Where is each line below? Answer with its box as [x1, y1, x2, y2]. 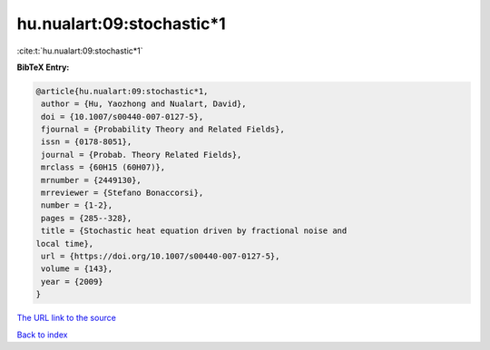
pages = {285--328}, [41, 213, 132, 223]
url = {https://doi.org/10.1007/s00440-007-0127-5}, [41, 251, 280, 261]
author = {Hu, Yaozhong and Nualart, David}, [41, 99, 247, 109]
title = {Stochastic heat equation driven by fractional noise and [41, 226, 348, 236]
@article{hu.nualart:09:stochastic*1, [35, 86, 209, 96]
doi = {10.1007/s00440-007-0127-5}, [41, 112, 204, 122]
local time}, [35, 238, 94, 248]
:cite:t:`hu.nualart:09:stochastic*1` [16, 45, 144, 56]
